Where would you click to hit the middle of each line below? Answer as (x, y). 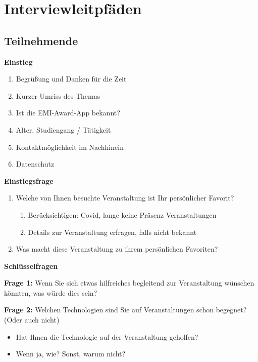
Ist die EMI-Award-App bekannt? (68, 113)
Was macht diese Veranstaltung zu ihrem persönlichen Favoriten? (117, 249)
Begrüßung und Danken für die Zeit (71, 79)
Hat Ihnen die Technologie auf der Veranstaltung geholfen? (107, 336)
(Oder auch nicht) (32, 320)
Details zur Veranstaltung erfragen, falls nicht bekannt (112, 232)
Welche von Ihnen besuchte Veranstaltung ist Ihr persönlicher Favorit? (125, 198)
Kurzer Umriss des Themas (58, 95)
